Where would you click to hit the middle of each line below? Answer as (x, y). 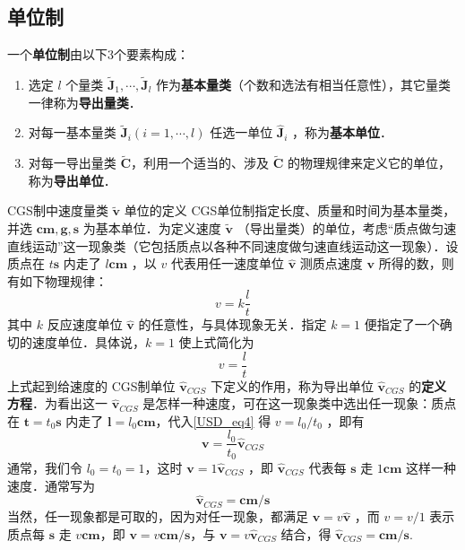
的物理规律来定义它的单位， (370, 163)
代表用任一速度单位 (227, 263)
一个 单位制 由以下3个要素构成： (98, 54)
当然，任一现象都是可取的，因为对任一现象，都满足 (158, 516)
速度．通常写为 (51, 485)
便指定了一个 (402, 324)
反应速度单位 (85, 324)
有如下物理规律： (57, 280)
